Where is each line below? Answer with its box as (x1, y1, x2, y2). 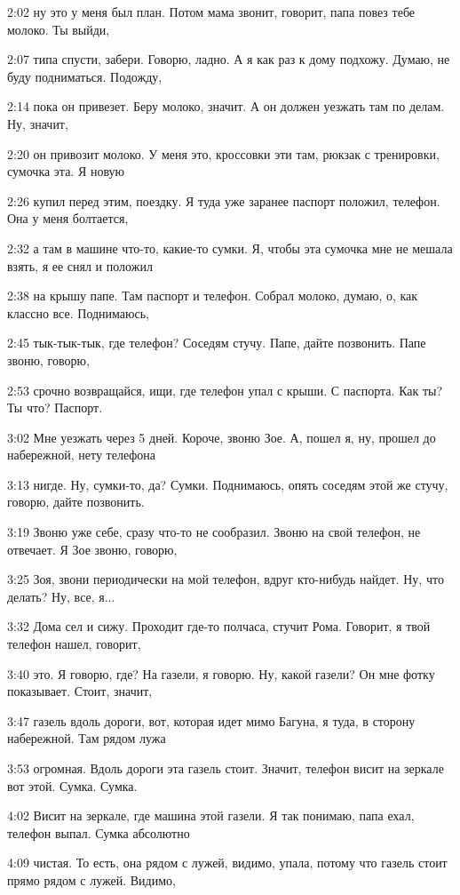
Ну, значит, (7, 114, 68, 132)
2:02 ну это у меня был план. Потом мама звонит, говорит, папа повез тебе (7, 3, 416, 20)
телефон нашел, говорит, (7, 635, 141, 653)
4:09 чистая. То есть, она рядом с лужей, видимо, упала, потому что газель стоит (7, 853, 448, 872)
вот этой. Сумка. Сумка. (7, 776, 138, 795)
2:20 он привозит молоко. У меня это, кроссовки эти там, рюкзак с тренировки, (7, 144, 440, 163)
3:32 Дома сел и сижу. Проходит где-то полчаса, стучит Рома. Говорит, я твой (7, 617, 431, 635)
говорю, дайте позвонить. (7, 492, 145, 511)
